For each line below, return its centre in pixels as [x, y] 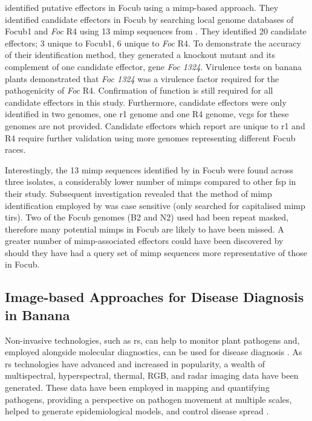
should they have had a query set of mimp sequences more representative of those [156, 252]
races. [15, 149]
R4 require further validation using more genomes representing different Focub [150, 137]
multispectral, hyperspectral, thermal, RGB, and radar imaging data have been [152, 375]
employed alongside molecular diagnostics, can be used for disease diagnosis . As [154, 352]
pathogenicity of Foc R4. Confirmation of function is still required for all [139, 90]
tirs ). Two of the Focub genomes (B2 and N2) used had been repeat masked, [147, 217]
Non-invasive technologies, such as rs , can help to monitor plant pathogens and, [152, 340]
